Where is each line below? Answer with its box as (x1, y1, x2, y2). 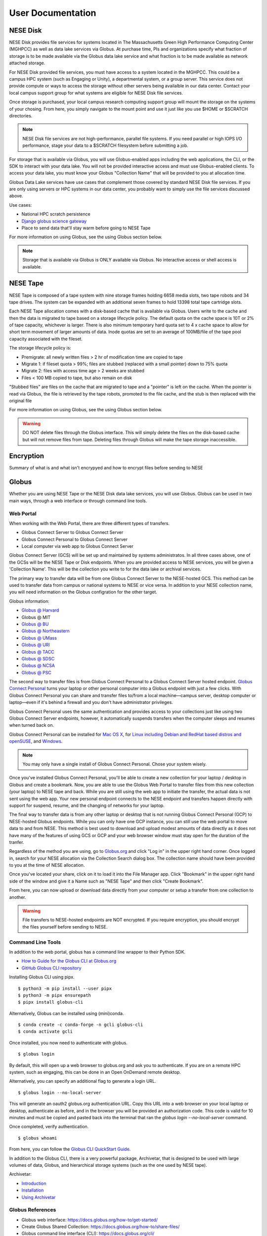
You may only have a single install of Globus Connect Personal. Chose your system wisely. (22, 761, 207, 767)
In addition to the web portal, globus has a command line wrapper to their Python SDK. (9, 949, 185, 955)
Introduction (21, 1180, 46, 1186)
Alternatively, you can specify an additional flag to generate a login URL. (9, 1078, 156, 1084)
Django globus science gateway (21, 218, 87, 224)
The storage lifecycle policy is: (9, 345, 72, 351)
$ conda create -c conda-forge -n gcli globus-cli (18, 1022, 143, 1028)
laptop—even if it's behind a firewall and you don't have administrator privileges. (9, 700, 173, 706)
